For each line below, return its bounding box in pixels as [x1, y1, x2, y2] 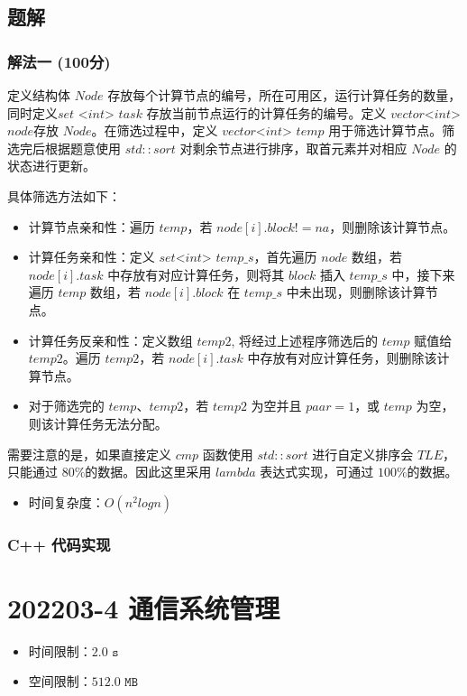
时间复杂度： [28, 492, 105, 511]
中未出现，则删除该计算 [286, 283, 426, 302]
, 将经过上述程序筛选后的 [231, 330, 378, 349]
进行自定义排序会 [312, 444, 414, 463]
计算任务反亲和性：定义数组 [28, 330, 193, 349]
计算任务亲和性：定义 [28, 247, 155, 266]
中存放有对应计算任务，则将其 [107, 264, 285, 283]
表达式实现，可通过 [260, 462, 374, 481]
